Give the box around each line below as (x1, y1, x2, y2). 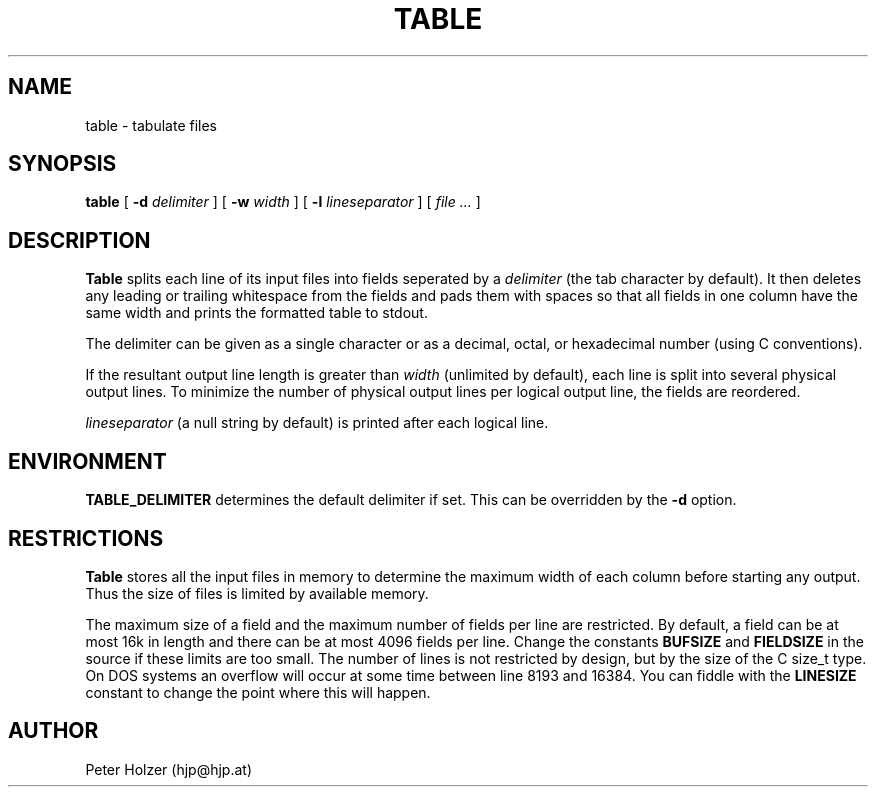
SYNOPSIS (8, 151, 117, 177)
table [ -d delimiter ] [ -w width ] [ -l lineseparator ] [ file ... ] (85, 193, 481, 211)
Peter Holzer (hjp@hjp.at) (85, 760, 253, 778)
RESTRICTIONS (8, 525, 164, 551)
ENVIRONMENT (8, 448, 167, 474)
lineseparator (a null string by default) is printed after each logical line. (85, 414, 549, 432)
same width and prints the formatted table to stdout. (85, 304, 428, 322)
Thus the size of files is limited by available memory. (85, 584, 429, 602)
